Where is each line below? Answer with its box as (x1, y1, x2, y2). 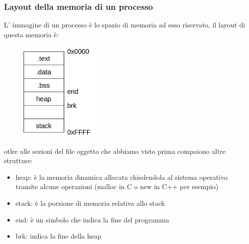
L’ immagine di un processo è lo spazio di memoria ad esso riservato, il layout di (4, 20, 245, 30)
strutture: (4, 155, 33, 166)
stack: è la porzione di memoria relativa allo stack (15, 197, 165, 208)
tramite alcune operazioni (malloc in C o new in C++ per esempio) (15, 181, 219, 192)
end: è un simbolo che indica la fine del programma (15, 214, 170, 224)
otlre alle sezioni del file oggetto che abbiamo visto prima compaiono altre (4, 146, 226, 156)
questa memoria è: (4, 29, 59, 39)
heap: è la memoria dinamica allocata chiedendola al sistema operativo (15, 171, 228, 182)
